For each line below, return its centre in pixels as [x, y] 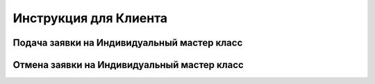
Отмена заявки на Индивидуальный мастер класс [128, 65]
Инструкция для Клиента [90, 18]
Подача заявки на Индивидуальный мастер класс [128, 43]
